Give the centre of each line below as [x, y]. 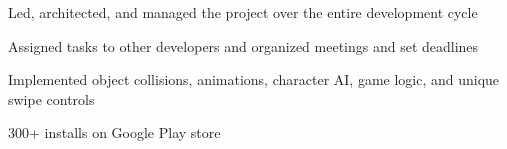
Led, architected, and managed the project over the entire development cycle [243, 12]
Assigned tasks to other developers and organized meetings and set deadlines [243, 45]
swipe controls [51, 98]
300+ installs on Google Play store [114, 132]
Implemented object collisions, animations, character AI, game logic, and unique [254, 79]
